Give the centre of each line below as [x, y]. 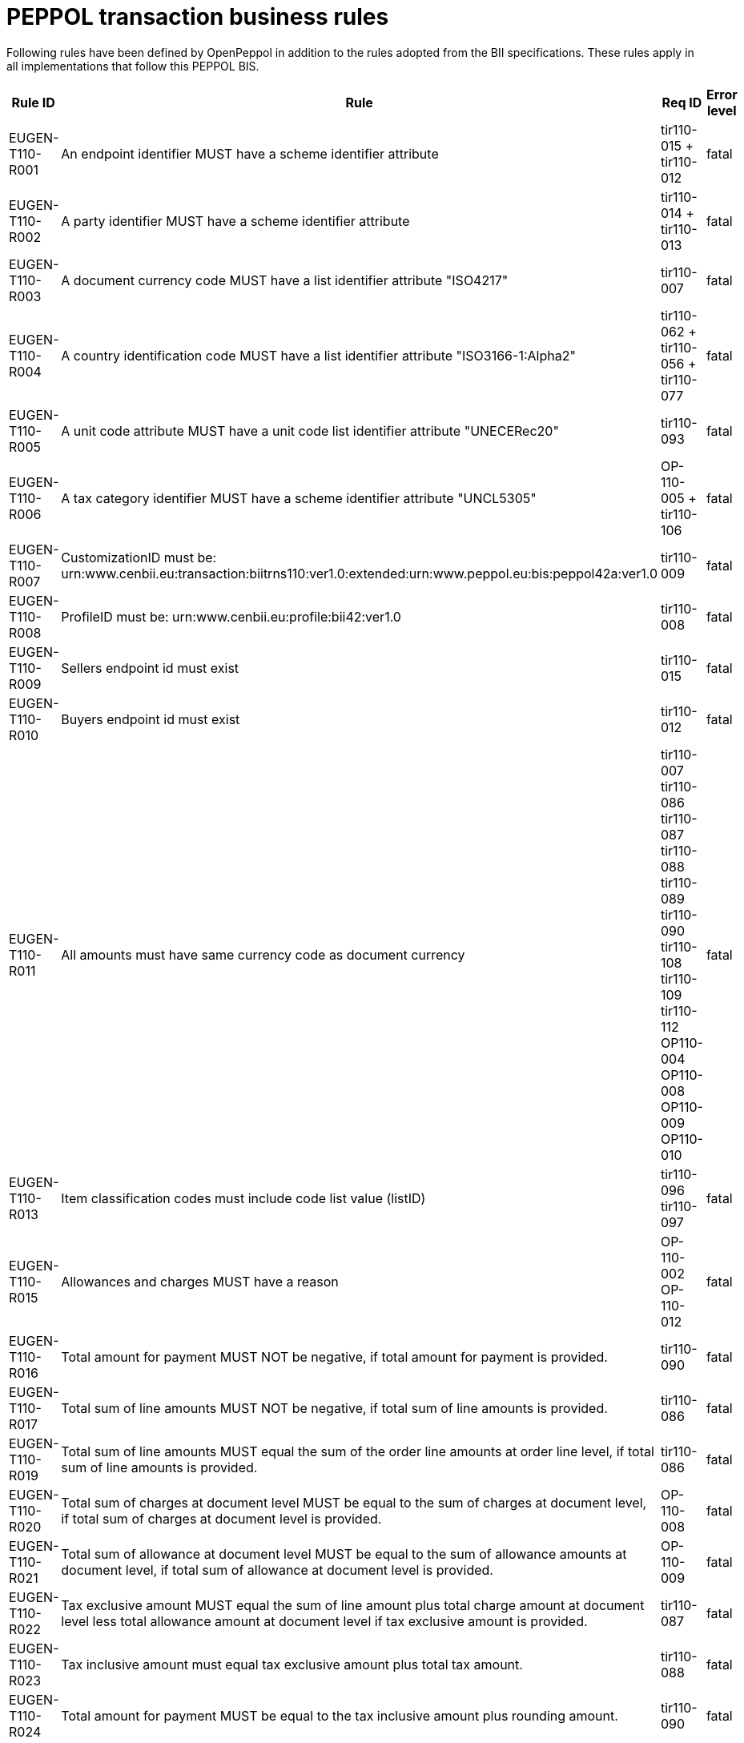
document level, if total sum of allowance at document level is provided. [277, 1570]
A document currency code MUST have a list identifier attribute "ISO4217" [285, 280]
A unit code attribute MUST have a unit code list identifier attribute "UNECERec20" [310, 431]
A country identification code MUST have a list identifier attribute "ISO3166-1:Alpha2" [318, 355]
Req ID [682, 102]
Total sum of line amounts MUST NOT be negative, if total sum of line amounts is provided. [334, 1408]
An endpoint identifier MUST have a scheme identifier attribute [250, 153]
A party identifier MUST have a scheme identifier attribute [235, 221]
